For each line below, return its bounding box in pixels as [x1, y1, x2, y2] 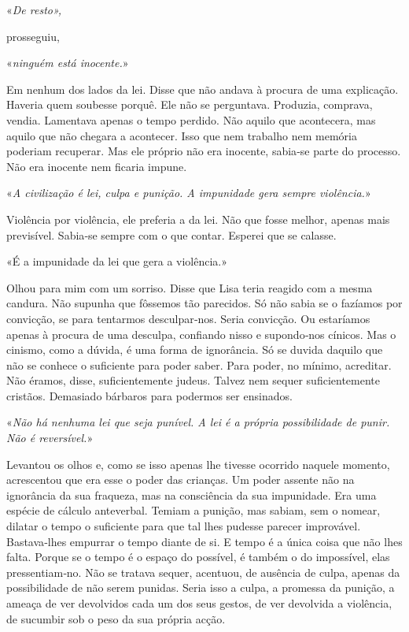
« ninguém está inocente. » [6, 54, 129, 71]
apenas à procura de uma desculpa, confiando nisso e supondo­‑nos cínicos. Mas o [6, 325, 396, 342]
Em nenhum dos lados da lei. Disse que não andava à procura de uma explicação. [6, 80, 399, 97]
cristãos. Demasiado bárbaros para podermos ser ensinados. [6, 387, 293, 403]
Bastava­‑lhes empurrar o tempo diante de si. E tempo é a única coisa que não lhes [6, 533, 403, 549]
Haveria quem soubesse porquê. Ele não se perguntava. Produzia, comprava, [6, 96, 373, 113]
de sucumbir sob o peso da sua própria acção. [6, 610, 226, 626]
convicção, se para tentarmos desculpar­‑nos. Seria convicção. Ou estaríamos [6, 310, 370, 326]
